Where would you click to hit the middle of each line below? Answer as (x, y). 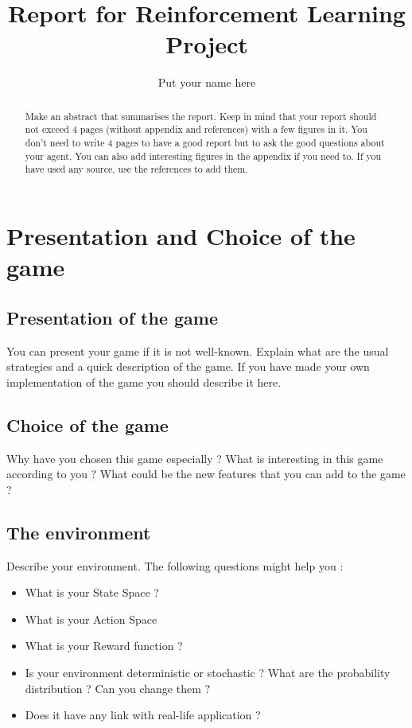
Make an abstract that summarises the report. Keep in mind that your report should (201, 116)
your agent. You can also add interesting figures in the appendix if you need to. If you (203, 156)
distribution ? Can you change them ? (118, 688)
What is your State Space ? (92, 592)
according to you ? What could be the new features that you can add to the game (206, 474)
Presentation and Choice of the (181, 235)
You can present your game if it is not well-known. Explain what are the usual (198, 350)
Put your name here (207, 82)
